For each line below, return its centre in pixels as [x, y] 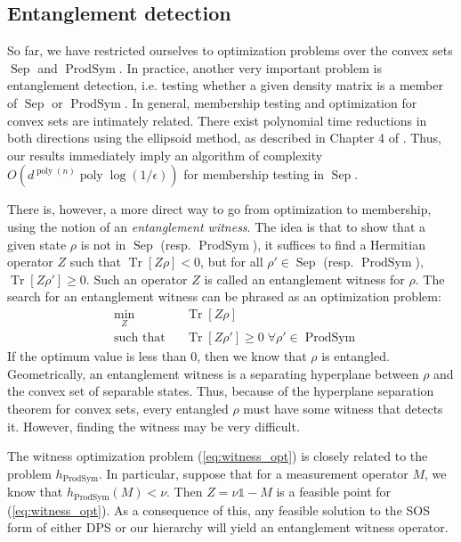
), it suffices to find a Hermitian [339, 244]
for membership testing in [254, 174]
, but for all [232, 262]
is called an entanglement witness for [304, 279]
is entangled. [356, 356]
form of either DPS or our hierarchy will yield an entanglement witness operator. [228, 527]
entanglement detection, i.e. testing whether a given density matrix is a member [225, 85]
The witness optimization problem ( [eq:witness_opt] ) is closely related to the [218, 456]
